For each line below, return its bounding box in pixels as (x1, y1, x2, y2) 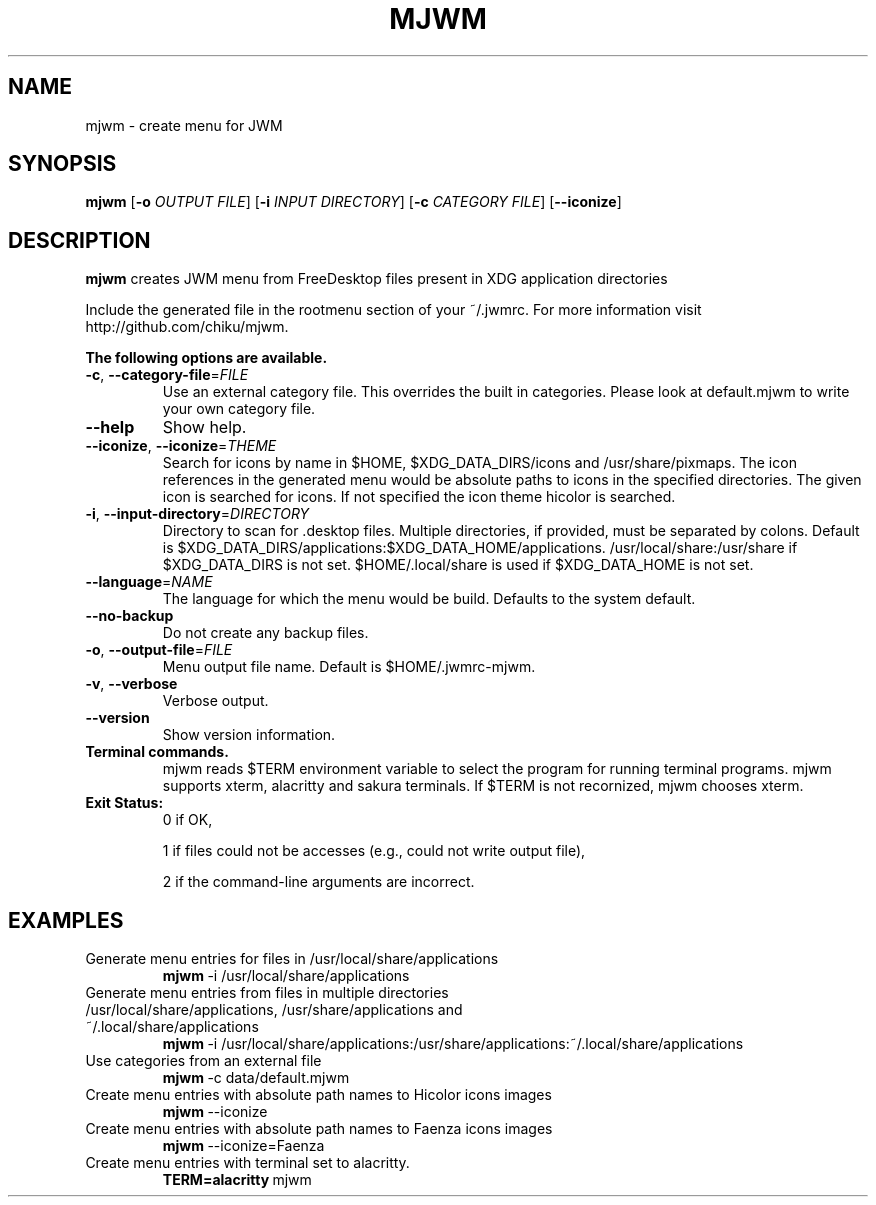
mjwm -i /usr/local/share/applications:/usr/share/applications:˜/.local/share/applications (162, 1035, 744, 1053)
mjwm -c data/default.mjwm (162, 1069, 350, 1087)
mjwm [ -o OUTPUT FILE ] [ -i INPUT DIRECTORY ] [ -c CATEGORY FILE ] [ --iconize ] (85, 193, 622, 211)
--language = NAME (85, 573, 213, 591)
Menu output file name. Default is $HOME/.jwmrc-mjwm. (162, 658, 536, 676)
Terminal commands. (85, 743, 229, 761)
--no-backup (85, 607, 174, 625)
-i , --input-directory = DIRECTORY (85, 505, 310, 523)
